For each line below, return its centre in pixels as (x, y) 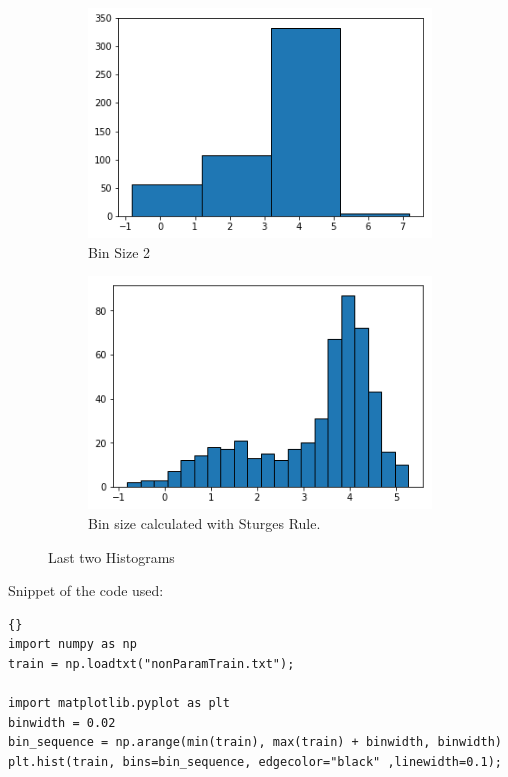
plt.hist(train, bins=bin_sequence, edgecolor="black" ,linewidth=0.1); (255, 761)
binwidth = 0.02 (62, 722)
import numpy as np (72, 644)
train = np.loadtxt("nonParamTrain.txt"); (151, 664)
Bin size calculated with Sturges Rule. (204, 523)
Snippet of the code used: (86, 590)
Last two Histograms (111, 556)
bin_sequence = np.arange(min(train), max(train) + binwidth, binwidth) (255, 742)
